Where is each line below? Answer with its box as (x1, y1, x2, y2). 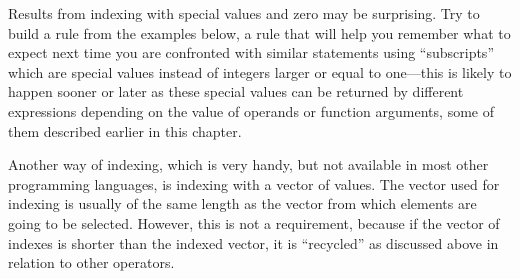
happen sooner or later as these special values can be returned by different (8, 81, 464, 102)
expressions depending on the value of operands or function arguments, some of (8, 100, 494, 121)
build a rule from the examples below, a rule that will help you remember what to (8, 22, 511, 43)
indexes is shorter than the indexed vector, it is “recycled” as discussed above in (8, 232, 499, 253)
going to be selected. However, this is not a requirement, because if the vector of (8, 212, 500, 233)
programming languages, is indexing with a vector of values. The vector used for (8, 173, 500, 194)
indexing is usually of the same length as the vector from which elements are (8, 193, 477, 214)
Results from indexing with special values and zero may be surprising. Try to (8, 3, 480, 23)
